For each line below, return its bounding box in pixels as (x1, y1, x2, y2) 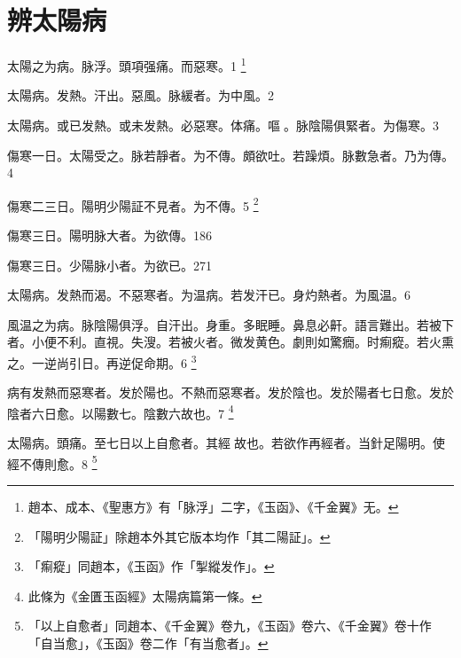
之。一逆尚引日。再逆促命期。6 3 (7, 350, 197, 372)
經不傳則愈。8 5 (7, 451, 98, 473)
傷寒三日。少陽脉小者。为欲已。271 (7, 255, 212, 274)
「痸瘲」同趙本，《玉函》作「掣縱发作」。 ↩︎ (27, 557, 275, 576)
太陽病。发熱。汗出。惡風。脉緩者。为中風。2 (7, 86, 274, 105)
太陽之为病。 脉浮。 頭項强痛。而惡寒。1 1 (7, 54, 246, 74)
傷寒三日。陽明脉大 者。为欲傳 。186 (7, 226, 212, 244)
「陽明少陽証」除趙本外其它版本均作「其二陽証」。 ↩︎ (27, 527, 331, 545)
